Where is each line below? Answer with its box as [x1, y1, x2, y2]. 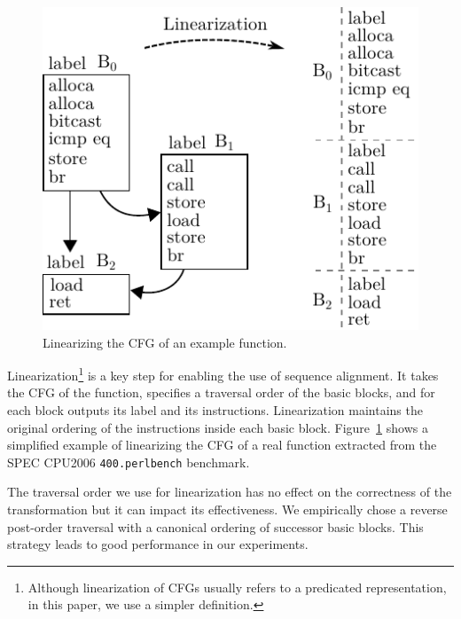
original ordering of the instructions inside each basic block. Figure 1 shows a [7, 418, 428, 436]
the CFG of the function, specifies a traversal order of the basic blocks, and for [7, 383, 435, 402]
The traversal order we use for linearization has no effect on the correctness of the [7, 482, 452, 501]
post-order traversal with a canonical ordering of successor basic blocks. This [7, 517, 424, 536]
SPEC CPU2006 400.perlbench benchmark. [7, 452, 250, 471]
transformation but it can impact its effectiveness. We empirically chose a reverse [7, 500, 448, 519]
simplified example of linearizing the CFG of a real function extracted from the [7, 435, 437, 454]
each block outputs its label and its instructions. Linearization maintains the [7, 401, 423, 419]
